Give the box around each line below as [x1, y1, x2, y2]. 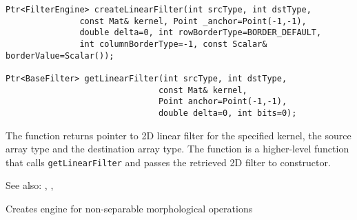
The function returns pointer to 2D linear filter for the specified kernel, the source [6, 128, 351, 142]
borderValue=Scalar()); [6, 50, 114, 61]
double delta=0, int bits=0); [158, 108, 297, 118]
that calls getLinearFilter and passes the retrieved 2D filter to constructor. [6, 154, 331, 169]
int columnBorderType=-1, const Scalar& [79, 39, 267, 49]
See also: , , [6, 178, 54, 192]
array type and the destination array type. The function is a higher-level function [6, 141, 349, 156]
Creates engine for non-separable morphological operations [6, 201, 253, 215]
